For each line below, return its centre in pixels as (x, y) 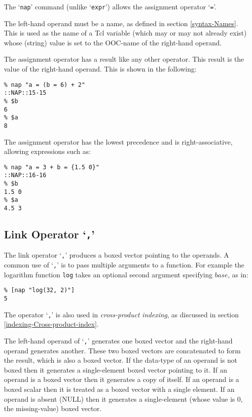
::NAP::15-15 (25, 93)
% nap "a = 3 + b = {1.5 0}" (52, 167)
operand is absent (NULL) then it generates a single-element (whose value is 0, (123, 398)
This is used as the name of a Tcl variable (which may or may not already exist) (126, 33)
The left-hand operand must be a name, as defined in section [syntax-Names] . (121, 23)
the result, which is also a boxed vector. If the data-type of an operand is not (121, 360)
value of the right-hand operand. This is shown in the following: (100, 69)
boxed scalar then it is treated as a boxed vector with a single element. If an (119, 389)
